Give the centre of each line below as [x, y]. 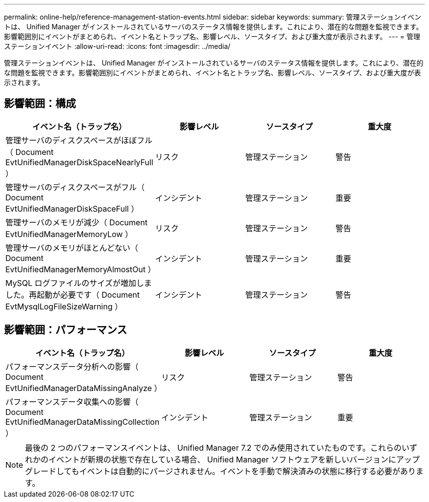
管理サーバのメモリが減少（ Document [77, 222]
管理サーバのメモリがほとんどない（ [72, 248]
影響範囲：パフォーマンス [66, 330]
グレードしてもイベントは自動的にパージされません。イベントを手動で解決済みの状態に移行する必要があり [220, 471]
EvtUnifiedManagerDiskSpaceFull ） [72, 208]
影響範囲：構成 [40, 104]
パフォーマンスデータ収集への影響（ [72, 402]
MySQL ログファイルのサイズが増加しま [79, 283]
